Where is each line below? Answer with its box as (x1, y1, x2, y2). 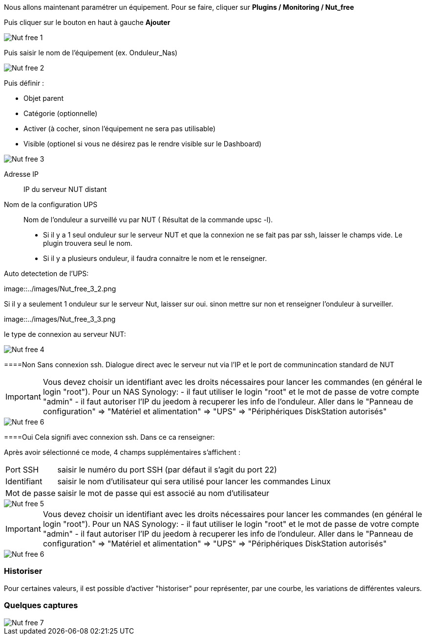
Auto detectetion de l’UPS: (4, 269, 89, 278)
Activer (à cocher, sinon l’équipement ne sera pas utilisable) (23, 124, 216, 133)
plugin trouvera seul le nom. (43, 239, 133, 247)
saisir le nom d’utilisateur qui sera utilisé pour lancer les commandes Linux (57, 476, 331, 486)
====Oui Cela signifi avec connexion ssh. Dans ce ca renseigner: (4, 433, 215, 441)
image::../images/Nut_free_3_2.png (4, 284, 116, 293)
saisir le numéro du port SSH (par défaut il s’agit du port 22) (57, 465, 277, 474)
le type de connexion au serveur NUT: (4, 330, 126, 338)
